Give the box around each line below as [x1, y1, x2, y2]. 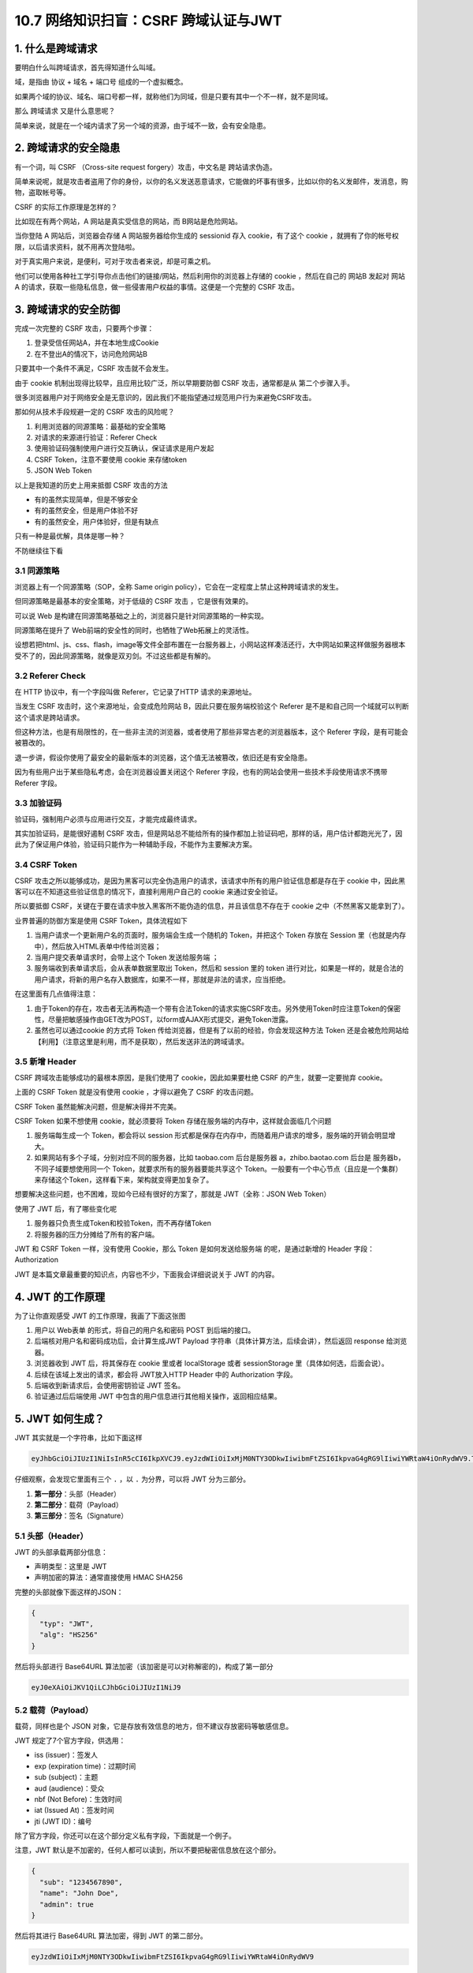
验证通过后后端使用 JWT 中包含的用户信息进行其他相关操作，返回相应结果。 [34, 1391, 281, 1401]
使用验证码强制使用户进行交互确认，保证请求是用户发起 [34, 444, 214, 453]
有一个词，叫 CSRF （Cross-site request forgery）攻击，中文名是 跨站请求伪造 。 [14, 162, 277, 171]
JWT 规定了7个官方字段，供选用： [14, 1735, 126, 1745]
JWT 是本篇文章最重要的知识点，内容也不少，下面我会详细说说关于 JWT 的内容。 [14, 1269, 279, 1279]
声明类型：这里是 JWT [34, 1561, 107, 1571]
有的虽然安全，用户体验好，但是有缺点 [34, 517, 159, 526]
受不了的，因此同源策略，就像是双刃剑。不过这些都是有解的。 [14, 651, 215, 661]
